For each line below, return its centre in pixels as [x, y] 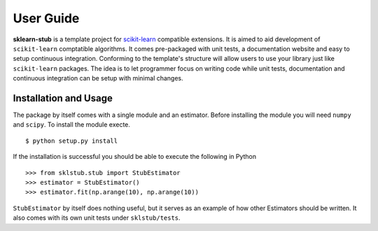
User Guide [46, 18]
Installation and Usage [63, 98]
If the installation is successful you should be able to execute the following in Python [135, 157]
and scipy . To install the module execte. [72, 125]
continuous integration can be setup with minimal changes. [98, 78]
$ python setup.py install [72, 141]
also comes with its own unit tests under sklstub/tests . [97, 218]
